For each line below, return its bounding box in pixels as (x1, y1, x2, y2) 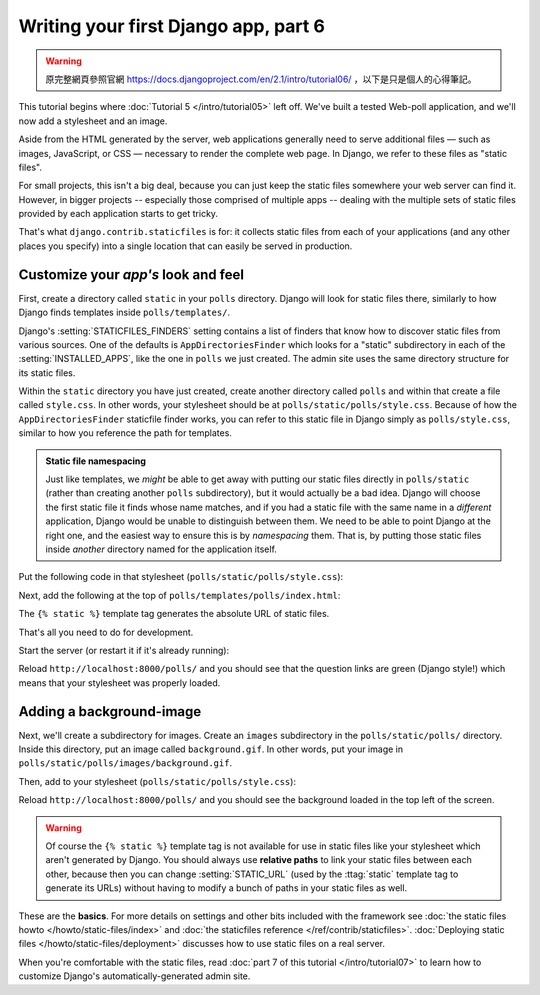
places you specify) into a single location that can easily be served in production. (18, 240, 353, 252)
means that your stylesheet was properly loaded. (18, 676, 221, 689)
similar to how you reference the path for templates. (18, 427, 232, 439)
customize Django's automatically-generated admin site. (18, 970, 251, 982)
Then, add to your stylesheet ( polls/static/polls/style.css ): (18, 775, 297, 787)
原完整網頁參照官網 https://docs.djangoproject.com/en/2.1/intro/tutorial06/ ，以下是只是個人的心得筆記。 (45, 73, 477, 85)
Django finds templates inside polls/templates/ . (18, 306, 230, 319)
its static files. (18, 366, 76, 379)
